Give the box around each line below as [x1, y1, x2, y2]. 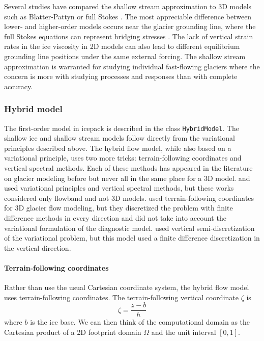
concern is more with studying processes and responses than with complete [4, 71, 238, 82]
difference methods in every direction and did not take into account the [4, 212, 226, 223]
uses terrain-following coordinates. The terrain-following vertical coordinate [4, 292, 239, 302]
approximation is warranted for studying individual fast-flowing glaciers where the [4, 61, 260, 71]
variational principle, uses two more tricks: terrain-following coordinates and [4, 152, 242, 163]
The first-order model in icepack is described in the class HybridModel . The [4, 122, 239, 133]
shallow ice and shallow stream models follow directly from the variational [4, 133, 235, 143]
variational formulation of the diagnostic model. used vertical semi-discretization [4, 222, 255, 233]
